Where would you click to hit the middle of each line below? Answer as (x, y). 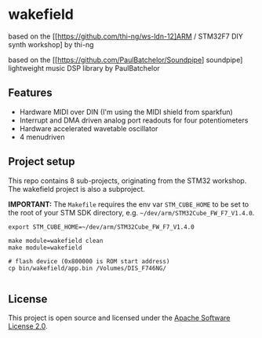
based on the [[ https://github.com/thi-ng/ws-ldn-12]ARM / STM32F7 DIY (126, 36)
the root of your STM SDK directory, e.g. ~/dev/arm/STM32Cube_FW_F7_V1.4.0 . (131, 212)
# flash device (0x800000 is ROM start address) (89, 261)
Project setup (42, 162)
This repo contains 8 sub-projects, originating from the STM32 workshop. (127, 180)
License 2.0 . (28, 326)
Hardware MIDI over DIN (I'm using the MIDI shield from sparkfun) (126, 112)
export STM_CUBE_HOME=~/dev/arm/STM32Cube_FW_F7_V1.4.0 (101, 227)
